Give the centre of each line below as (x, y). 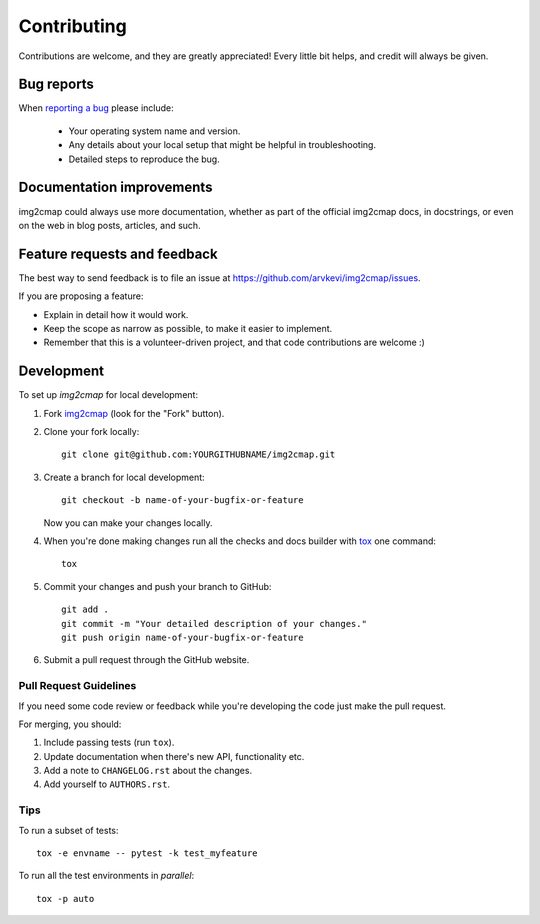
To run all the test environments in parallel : (106, 876)
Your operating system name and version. (154, 131)
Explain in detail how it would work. (116, 314)
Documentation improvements (115, 187)
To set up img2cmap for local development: (108, 395)
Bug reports (56, 84)
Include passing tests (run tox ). (109, 742)
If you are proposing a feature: (81, 296)
